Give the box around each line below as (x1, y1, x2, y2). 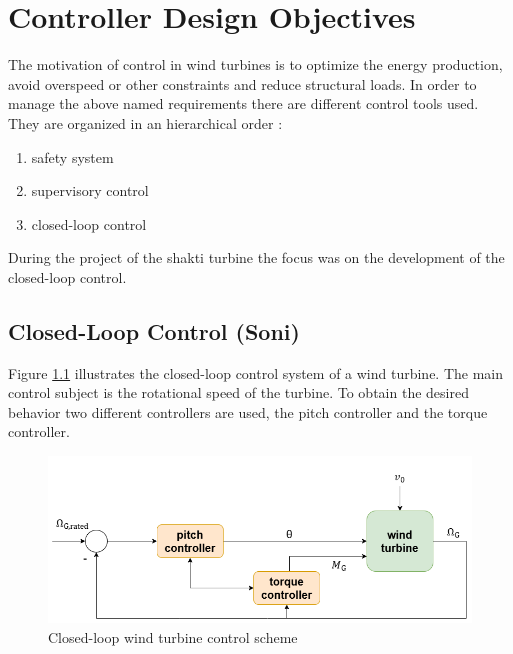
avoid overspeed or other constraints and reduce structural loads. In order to (8, 73, 477, 94)
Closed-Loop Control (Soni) (8, 315, 300, 346)
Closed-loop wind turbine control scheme (48, 626, 298, 647)
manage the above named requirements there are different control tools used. (8, 93, 479, 114)
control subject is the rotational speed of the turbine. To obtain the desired (8, 382, 469, 403)
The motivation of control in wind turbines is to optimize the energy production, (8, 54, 503, 75)
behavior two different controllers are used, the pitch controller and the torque (8, 401, 488, 422)
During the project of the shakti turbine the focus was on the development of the (8, 247, 505, 268)
